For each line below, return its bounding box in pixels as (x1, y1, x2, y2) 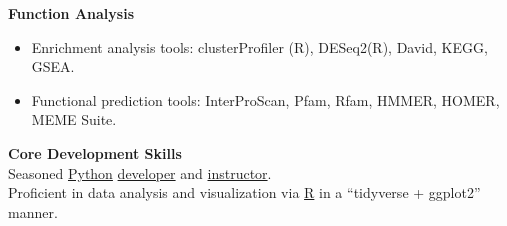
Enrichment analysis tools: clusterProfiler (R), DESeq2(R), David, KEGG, (31, 36, 488, 57)
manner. (8, 201, 58, 222)
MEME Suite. (31, 109, 117, 130)
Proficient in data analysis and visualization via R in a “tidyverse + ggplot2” (8, 182, 481, 203)
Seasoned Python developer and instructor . (8, 162, 272, 183)
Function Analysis (8, 3, 134, 23)
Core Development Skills (8, 142, 182, 163)
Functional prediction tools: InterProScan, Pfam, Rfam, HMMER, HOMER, (31, 89, 500, 110)
